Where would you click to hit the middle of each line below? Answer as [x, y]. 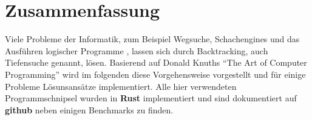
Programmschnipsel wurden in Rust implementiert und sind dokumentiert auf [151, 98]
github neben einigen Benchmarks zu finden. [89, 109]
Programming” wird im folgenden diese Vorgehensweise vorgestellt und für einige [155, 74]
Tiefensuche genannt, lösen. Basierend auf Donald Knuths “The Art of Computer [156, 62]
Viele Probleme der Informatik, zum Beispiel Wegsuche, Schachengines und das [152, 39]
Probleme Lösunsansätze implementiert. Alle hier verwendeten [121, 86]
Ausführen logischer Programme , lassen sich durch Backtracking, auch [137, 50]
